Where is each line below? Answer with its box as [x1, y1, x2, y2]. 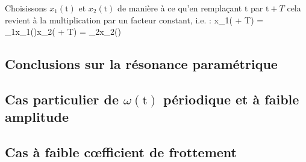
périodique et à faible [163, 89, 299, 108]
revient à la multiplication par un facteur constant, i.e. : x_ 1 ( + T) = [5, 13, 264, 26]
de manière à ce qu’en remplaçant [117, 2, 242, 14]
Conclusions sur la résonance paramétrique [5, 55, 278, 73]
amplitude [5, 107, 69, 126]
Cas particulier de [5, 89, 119, 108]
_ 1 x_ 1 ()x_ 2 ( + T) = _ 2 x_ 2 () [5, 25, 121, 38]
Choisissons [5, 2, 47, 14]
